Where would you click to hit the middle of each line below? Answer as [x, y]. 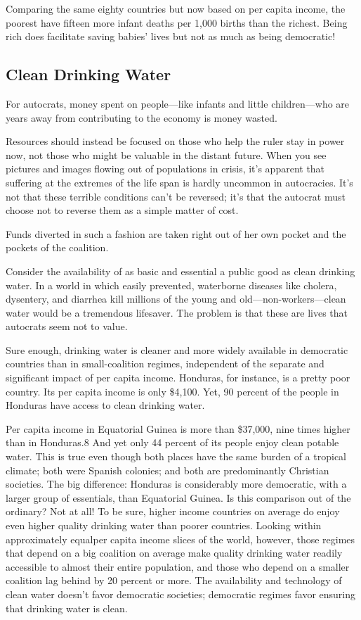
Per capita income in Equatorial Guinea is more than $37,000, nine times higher [178, 428]
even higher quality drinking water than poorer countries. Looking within [164, 525]
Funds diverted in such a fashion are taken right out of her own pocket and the [176, 233]
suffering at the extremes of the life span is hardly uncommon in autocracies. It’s [179, 182]
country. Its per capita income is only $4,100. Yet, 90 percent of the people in [172, 391]
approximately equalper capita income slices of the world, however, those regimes [180, 539]
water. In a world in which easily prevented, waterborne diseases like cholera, [171, 285]
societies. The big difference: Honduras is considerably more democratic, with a [176, 484]
